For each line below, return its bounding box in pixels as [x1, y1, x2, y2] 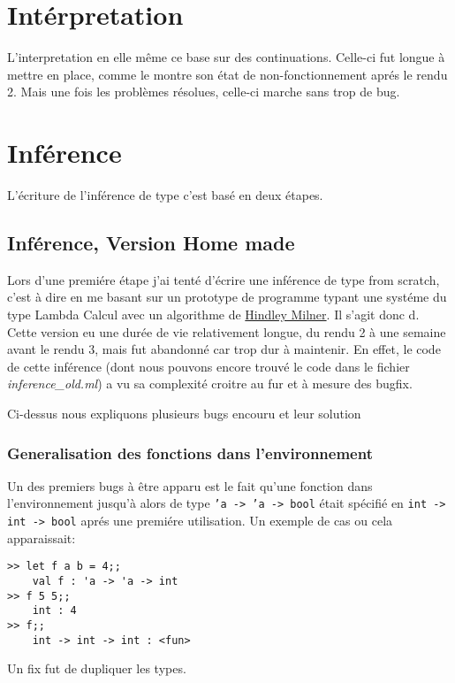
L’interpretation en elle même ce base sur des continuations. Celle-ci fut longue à [7, 48, 445, 66]
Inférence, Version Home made [7, 229, 295, 257]
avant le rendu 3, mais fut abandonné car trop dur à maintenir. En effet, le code [7, 340, 441, 358]
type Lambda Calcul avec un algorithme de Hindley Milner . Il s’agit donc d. [7, 305, 420, 324]
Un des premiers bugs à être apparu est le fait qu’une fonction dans [7, 476, 373, 495]
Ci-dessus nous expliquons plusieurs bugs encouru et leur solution [7, 403, 361, 422]
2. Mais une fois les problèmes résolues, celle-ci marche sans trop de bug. [7, 82, 400, 101]
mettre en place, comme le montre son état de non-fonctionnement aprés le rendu [7, 65, 448, 83]
